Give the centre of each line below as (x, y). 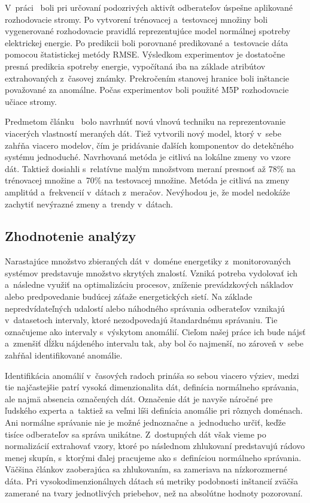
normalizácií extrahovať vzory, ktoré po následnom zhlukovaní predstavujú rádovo (155, 446)
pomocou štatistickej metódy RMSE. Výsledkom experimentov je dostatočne (145, 54)
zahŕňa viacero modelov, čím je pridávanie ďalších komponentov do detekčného (149, 145)
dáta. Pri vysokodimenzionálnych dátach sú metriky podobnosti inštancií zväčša (151, 481)
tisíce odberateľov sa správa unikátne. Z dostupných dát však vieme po (136, 434)
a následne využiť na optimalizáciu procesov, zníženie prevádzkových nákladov (149, 284)
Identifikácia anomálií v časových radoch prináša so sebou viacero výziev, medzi (152, 375)
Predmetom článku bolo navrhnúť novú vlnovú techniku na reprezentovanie (145, 121)
